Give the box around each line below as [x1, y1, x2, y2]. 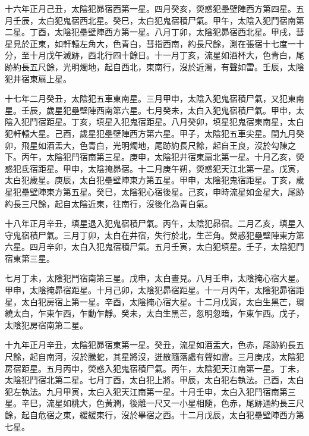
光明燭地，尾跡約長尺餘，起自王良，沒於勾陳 [112, 139, 288, 151]
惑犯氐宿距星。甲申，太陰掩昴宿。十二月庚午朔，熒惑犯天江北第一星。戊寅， [5, 162, 304, 174]
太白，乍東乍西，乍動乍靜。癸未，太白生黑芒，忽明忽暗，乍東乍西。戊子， [12, 307, 304, 319]
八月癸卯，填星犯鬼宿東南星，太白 [171, 115, 304, 128]
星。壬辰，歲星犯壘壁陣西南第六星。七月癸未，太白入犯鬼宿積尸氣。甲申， [5, 103, 296, 116]
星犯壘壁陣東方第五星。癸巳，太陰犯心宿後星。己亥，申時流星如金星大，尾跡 [5, 185, 304, 197]
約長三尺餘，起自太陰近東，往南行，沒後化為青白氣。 [5, 197, 213, 209]
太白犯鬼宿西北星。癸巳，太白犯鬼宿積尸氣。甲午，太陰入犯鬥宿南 [37, 14, 296, 26]
